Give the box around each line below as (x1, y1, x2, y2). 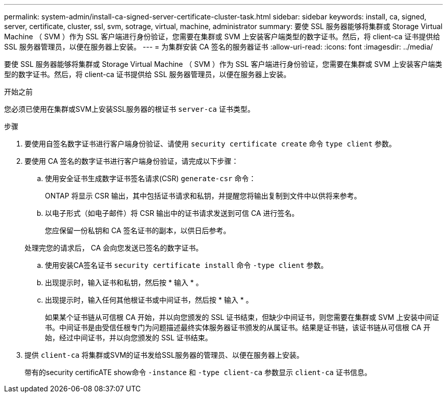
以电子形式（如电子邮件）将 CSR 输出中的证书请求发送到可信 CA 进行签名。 (45, 209, 299, 217)
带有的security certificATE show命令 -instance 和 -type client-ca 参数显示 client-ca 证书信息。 (24, 368, 371, 377)
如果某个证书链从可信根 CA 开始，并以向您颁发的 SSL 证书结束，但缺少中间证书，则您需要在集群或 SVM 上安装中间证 (45, 313, 439, 321)
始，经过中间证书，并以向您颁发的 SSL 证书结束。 (45, 333, 212, 342)
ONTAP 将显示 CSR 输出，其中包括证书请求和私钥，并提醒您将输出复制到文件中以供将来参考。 (45, 191, 361, 200)
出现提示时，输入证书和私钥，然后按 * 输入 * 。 (45, 278, 203, 287)
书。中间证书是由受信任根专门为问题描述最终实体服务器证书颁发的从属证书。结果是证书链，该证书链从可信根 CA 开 (45, 323, 431, 332)
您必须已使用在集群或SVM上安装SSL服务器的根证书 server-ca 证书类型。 (4, 105, 255, 113)
